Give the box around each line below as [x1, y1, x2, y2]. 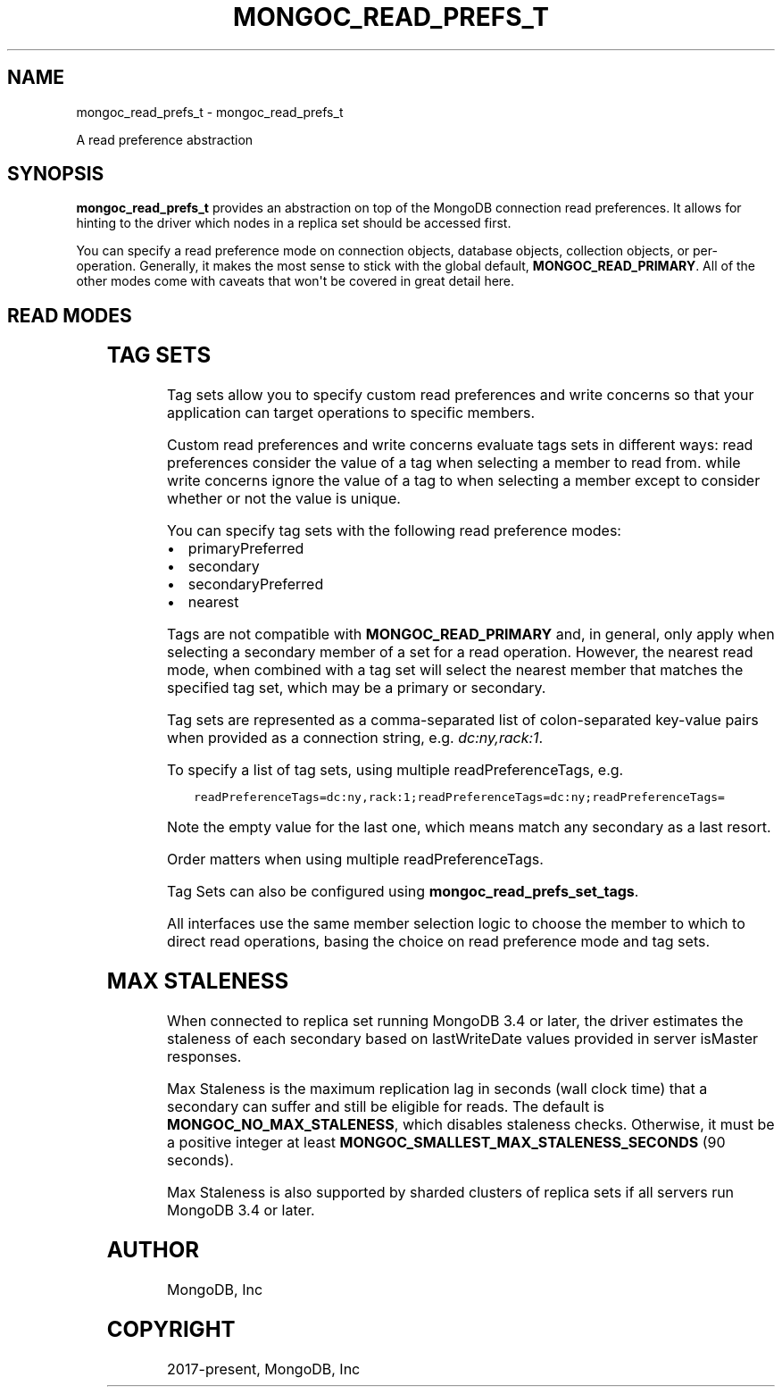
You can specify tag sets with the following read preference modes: [167, 522, 621, 540]
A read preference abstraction [76, 131, 254, 147]
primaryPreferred [187, 539, 304, 558]
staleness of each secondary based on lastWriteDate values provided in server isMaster [167, 1030, 759, 1048]
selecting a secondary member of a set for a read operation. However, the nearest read [167, 643, 753, 662]
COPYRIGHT [106, 1315, 236, 1342]
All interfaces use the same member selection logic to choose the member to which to [167, 914, 745, 933]
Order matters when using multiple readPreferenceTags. [167, 850, 544, 869]
